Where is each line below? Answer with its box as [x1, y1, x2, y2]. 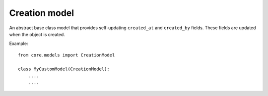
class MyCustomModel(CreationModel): [18, 66, 110, 72]
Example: [9, 41, 28, 47]
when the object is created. [9, 31, 66, 37]
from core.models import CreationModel [18, 52, 115, 58]
